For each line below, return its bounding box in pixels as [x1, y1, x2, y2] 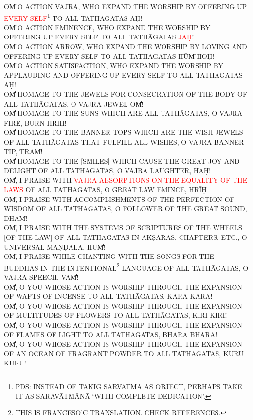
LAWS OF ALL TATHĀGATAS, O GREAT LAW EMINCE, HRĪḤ [4, 184, 207, 194]
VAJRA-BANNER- [188, 136, 246, 146]
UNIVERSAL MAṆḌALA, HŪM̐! [4, 241, 106, 252]
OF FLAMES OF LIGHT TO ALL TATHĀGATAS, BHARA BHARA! [4, 329, 217, 339]
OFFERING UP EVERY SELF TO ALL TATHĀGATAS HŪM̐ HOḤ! [4, 51, 215, 61]
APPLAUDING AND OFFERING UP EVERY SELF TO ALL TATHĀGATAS [4, 70, 243, 80]
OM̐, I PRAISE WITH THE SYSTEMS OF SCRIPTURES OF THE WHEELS [4, 222, 242, 233]
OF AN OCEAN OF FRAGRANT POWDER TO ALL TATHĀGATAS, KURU [4, 348, 244, 358]
